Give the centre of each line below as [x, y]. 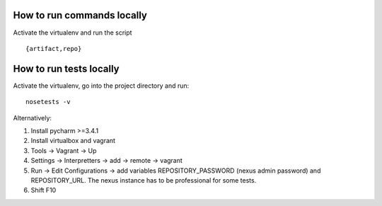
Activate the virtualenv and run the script [73, 33]
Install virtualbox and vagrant [73, 141]
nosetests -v [48, 102]
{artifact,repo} [54, 48]
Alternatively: [33, 118]
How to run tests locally [66, 68]
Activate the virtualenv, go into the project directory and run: [101, 86]
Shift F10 [44, 190]
